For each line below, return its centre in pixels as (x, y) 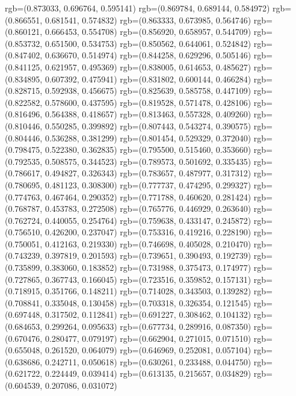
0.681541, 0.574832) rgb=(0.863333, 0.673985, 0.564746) (148, 20)
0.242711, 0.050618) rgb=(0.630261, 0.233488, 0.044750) (148, 361)
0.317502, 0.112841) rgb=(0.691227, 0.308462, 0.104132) (148, 314)
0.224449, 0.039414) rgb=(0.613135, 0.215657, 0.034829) (148, 373)
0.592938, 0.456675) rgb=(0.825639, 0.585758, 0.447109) (148, 91)
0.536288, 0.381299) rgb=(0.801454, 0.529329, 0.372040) (148, 138)
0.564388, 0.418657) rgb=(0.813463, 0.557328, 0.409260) (148, 114)
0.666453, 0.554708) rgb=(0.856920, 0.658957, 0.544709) (148, 32)
